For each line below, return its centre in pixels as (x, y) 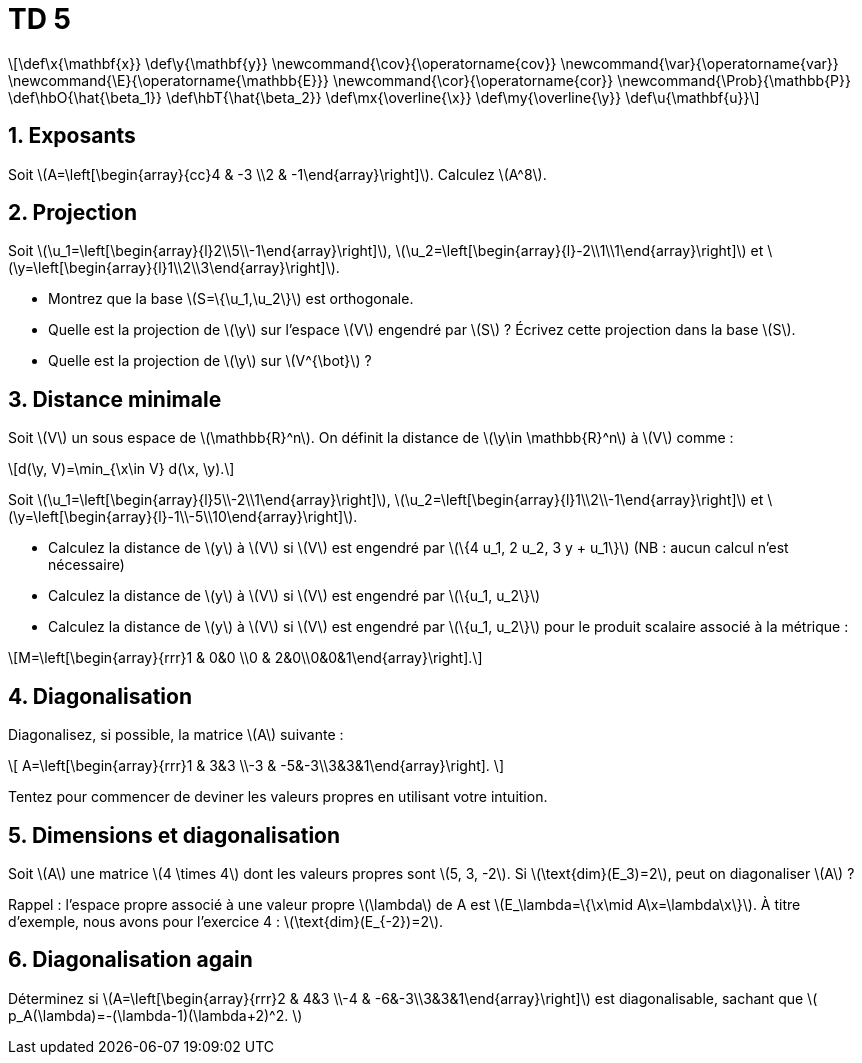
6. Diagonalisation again (130, 960)
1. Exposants (72, 136)
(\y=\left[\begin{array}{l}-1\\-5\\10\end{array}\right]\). (183, 517)
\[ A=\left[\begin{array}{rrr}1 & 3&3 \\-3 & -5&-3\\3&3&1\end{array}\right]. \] (256, 766)
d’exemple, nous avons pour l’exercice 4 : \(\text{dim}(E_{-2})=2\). (226, 921)
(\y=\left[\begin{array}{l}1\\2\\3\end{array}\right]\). (174, 268)
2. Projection (72, 213)
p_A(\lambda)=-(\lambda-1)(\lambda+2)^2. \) (155, 1015)
